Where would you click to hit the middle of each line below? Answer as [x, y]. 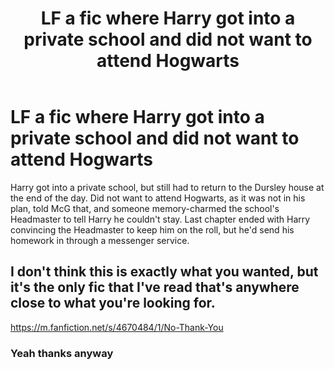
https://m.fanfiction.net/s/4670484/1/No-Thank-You [117, 327]
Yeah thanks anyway [62, 353]
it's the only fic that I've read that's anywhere [155, 287]
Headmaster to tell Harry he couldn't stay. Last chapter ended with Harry [160, 219]
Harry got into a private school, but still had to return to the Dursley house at [167, 187]
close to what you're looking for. [113, 303]
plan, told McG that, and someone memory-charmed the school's [145, 208]
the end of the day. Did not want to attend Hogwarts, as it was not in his [158, 198]
